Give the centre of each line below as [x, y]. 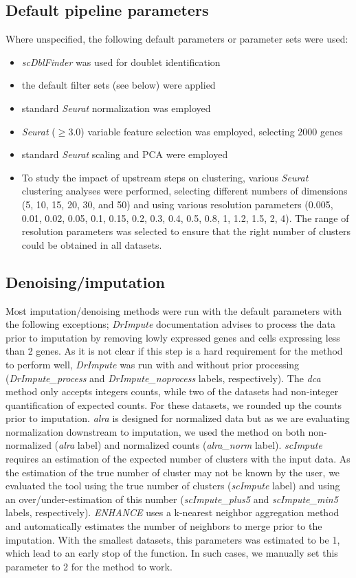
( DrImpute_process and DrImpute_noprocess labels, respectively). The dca [163, 378]
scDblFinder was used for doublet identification [121, 62]
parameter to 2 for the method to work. [89, 566]
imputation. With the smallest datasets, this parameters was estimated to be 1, [173, 539]
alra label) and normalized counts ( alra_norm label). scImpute [190, 445]
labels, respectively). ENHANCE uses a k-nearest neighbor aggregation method [173, 512]
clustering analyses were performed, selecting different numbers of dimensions [185, 191]
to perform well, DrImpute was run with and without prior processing [153, 364]
